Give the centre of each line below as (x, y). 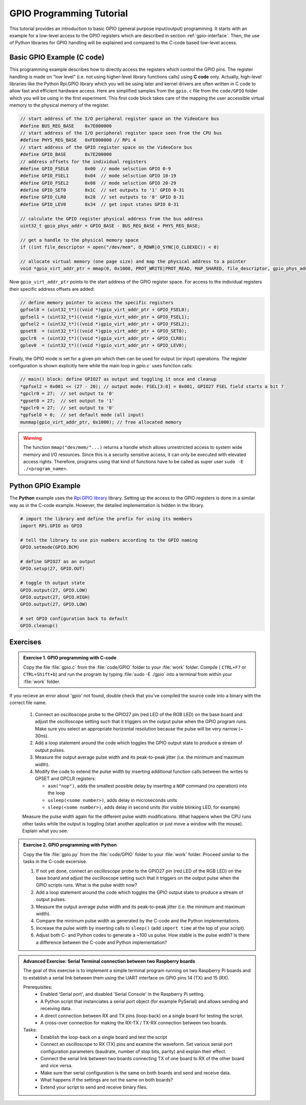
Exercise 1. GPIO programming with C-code (70, 658)
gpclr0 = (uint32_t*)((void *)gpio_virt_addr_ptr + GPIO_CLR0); (104, 338)
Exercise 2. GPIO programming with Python (70, 845)
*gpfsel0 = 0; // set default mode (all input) (82, 415)
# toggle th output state (53, 583)
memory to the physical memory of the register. (59, 105)
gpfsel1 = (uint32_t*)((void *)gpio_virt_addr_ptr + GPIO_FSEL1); (105, 317)
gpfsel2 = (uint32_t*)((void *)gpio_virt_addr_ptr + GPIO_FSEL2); (105, 324)
